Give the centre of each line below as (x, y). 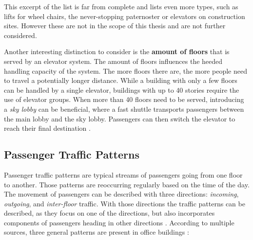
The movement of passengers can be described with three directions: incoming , (121, 194)
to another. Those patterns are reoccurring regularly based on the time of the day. (127, 184)
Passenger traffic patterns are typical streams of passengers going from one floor (123, 174)
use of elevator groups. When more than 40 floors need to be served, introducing (124, 99)
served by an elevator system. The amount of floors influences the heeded (113, 61)
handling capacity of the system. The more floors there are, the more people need (126, 70)
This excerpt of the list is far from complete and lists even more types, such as (121, 6)
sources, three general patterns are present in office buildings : (97, 232)
